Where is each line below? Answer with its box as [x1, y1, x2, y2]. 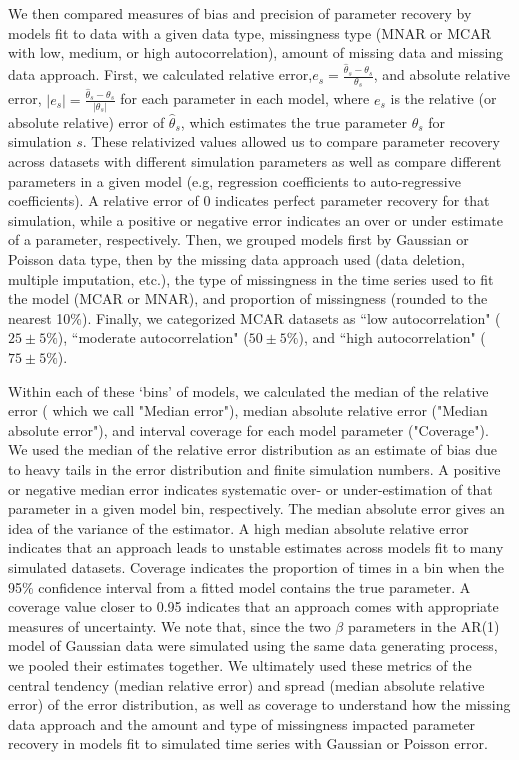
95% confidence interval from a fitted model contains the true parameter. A [8, 576, 471, 597]
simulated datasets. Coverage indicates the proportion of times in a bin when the [8, 556, 504, 577]
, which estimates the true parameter [180, 111, 408, 132]
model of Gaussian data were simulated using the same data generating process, [8, 635, 498, 656]
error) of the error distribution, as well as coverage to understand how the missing [8, 694, 511, 715]
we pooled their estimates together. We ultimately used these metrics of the [8, 654, 472, 675]
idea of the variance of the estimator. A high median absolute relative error [8, 517, 469, 538]
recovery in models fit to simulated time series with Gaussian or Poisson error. [8, 733, 488, 754]
